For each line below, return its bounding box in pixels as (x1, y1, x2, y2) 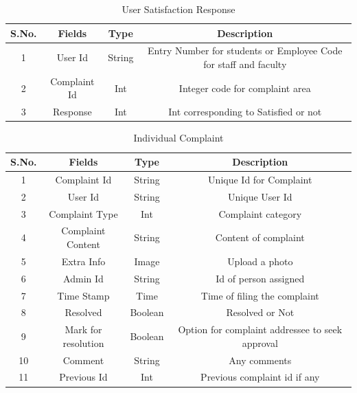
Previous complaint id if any (200, 370, 320, 384)
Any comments (229, 352, 292, 367)
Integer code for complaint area (178, 80, 311, 95)
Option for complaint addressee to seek (178, 322, 343, 337)
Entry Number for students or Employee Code (148, 43, 343, 58)
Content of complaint (215, 230, 305, 245)
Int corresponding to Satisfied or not (168, 104, 322, 119)
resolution (62, 335, 104, 350)
